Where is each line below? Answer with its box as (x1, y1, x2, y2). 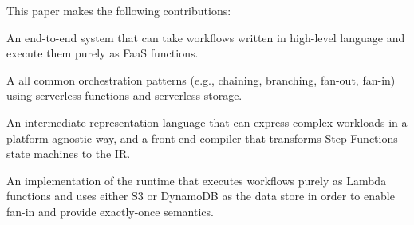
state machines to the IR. (6, 145, 131, 162)
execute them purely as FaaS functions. (6, 45, 199, 61)
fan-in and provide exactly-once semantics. (6, 203, 214, 219)
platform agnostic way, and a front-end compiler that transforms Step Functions (6, 129, 398, 146)
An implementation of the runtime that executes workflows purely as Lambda (6, 172, 387, 188)
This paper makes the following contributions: (6, 2, 231, 18)
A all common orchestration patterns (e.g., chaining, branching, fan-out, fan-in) (6, 71, 396, 88)
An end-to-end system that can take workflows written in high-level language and (6, 29, 405, 45)
